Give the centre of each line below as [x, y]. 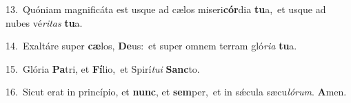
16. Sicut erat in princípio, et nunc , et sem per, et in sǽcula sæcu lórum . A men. [176, 92]
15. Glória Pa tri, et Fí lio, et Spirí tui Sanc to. [103, 68]
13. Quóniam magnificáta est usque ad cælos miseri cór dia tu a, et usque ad [166, 9]
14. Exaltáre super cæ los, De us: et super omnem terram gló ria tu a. [151, 46]
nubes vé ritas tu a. [44, 22]
